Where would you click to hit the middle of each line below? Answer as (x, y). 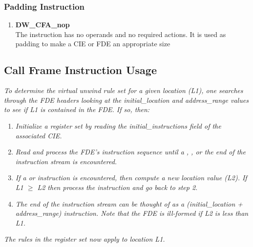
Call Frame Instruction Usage (80, 70)
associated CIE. (39, 135)
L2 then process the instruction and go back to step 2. (117, 187)
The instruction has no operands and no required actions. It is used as (121, 34)
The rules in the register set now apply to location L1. (84, 239)
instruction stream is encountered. (66, 161)
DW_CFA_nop (42, 25)
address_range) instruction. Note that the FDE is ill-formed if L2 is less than (132, 213)
